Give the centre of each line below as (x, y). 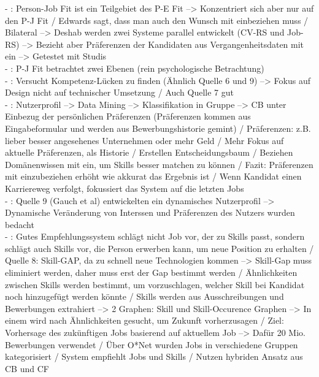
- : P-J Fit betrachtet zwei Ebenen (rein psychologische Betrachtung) (135, 68)
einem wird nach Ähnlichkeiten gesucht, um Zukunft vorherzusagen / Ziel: (144, 320)
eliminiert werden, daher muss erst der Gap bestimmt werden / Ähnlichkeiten (151, 272)
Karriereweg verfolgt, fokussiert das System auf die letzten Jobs (125, 188)
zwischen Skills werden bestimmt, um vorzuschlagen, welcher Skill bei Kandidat (155, 284)
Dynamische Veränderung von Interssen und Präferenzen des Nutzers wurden (150, 212)
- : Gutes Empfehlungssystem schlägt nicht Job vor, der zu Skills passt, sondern (155, 236)
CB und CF (27, 368)
